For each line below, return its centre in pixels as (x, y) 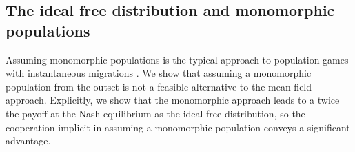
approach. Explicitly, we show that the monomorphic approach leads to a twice (173, 100)
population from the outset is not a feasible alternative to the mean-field (159, 86)
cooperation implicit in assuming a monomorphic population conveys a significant (178, 127)
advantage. (28, 141)
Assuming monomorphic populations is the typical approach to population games (177, 59)
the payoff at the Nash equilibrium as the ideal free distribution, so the (155, 113)
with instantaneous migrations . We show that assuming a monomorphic (159, 73)
